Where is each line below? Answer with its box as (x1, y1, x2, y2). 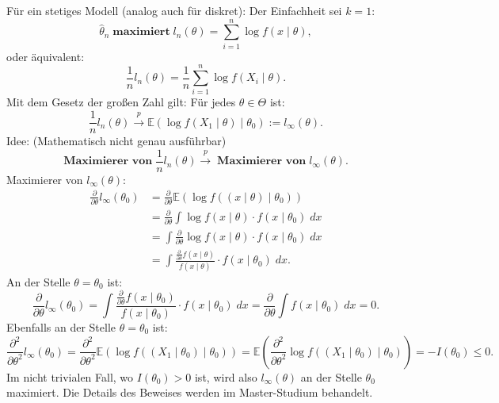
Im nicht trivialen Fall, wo (6, 368, 134, 385)
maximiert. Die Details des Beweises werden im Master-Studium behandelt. (6, 384, 373, 401)
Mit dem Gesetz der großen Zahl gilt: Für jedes (6, 94, 236, 110)
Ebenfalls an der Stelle (6, 319, 116, 336)
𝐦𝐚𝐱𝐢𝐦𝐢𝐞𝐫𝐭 (112, 26, 170, 38)
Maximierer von (6, 171, 83, 187)
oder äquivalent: (6, 48, 85, 64)
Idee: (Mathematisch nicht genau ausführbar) (6, 132, 227, 149)
